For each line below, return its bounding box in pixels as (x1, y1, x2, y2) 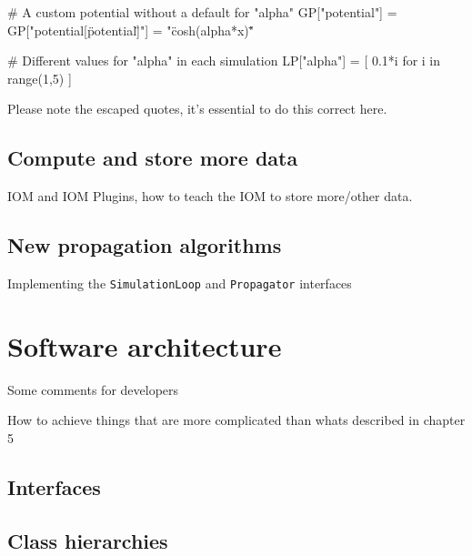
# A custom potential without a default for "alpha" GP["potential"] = (7, 3, 397, 21)
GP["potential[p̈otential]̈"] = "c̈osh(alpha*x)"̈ (7, 20, 255, 39)
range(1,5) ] (7, 68, 72, 87)
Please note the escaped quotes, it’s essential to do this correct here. (7, 99, 387, 118)
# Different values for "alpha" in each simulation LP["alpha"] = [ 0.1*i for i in (7, 51, 441, 70)
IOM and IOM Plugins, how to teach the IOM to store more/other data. (7, 187, 413, 206)
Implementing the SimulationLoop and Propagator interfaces (7, 273, 352, 292)
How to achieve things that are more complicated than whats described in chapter (7, 410, 466, 430)
